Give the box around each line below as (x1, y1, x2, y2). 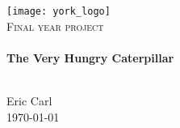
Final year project (6, 17, 104, 34)
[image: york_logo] (6, 6, 111, 17)
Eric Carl (6, 92, 52, 109)
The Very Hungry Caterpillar (6, 49, 174, 66)
